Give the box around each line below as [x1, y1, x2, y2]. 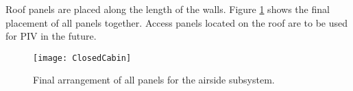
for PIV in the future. [5, 29, 97, 43]
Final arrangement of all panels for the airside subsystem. [33, 73, 275, 87]
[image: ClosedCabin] [33, 53, 132, 63]
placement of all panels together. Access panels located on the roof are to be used [5, 15, 348, 29]
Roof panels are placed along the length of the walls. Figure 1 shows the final [5, 2, 330, 16]
